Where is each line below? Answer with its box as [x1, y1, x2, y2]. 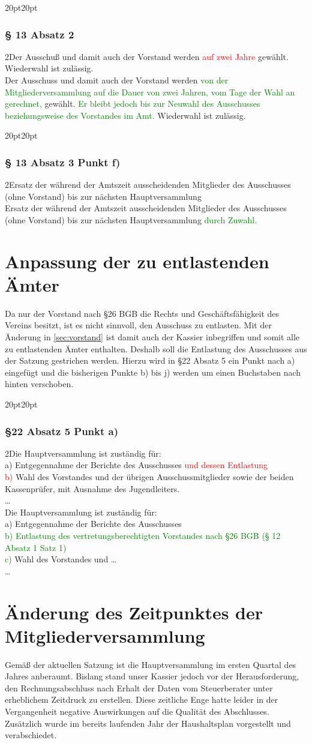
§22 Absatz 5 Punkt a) [5, 423, 119, 438]
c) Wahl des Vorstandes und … [5, 553, 117, 565]
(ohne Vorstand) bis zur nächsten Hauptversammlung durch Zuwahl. [5, 213, 257, 226]
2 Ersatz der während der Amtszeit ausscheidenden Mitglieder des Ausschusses [5, 178, 291, 191]
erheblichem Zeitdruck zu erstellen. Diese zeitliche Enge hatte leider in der [5, 693, 278, 706]
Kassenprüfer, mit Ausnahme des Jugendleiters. [5, 482, 180, 495]
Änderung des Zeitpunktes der [5, 600, 263, 624]
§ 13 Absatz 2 [5, 26, 74, 41]
